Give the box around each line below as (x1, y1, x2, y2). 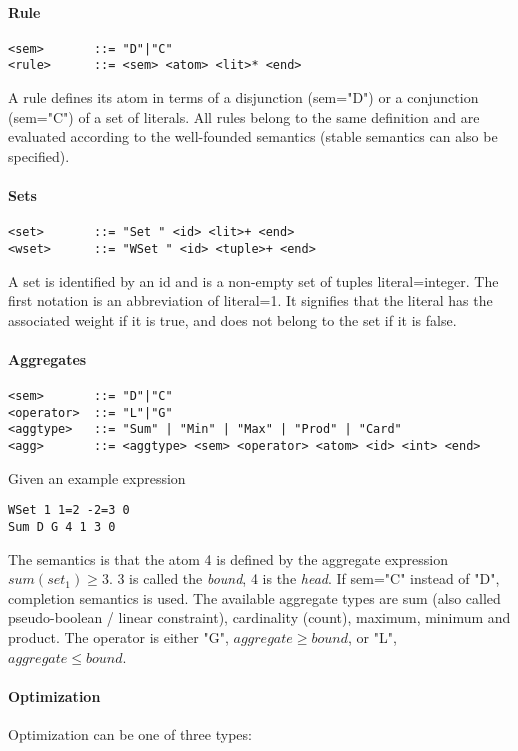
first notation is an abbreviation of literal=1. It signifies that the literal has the (8, 290, 493, 311)
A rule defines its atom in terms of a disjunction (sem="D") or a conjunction (8, 87, 479, 108)
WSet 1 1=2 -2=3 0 (8, 503, 130, 518)
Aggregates (8, 348, 87, 369)
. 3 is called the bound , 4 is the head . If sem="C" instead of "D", (108, 568, 500, 589)
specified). (8, 145, 70, 166)
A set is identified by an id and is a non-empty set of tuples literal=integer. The (8, 270, 499, 291)
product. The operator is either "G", (8, 627, 229, 648)
